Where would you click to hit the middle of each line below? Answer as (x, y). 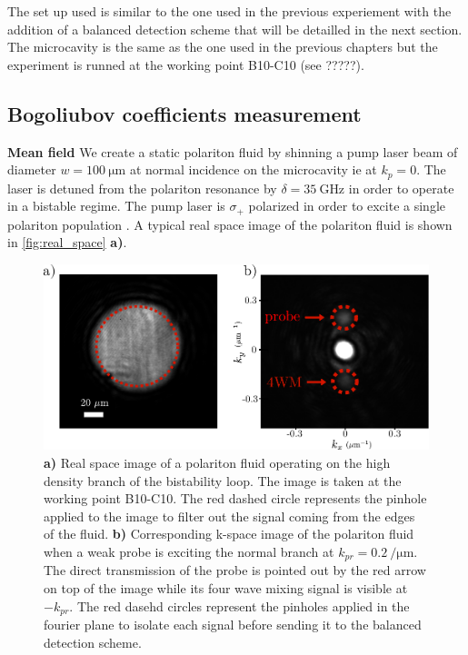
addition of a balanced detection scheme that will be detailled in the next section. (235, 29)
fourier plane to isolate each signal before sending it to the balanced (233, 625)
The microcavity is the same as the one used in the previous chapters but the (223, 47)
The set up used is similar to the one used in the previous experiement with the (229, 11)
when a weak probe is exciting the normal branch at (189, 551)
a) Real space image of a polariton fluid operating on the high (217, 462)
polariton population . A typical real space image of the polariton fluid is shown (230, 224)
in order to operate (401, 188)
